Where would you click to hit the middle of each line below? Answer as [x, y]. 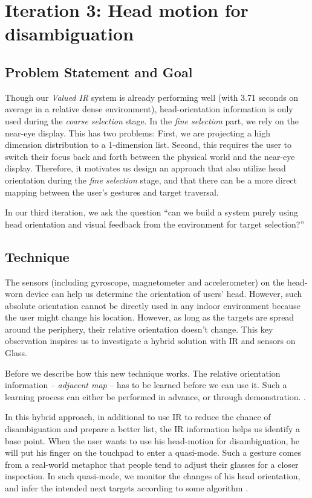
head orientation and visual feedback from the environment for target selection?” [155, 224]
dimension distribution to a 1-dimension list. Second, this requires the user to [148, 145]
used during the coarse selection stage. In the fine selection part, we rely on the [152, 120]
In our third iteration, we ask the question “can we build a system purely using [152, 212]
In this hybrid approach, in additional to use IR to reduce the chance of [138, 417]
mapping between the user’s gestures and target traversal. [112, 192]
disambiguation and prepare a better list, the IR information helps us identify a [152, 429]
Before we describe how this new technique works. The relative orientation [143, 373]
